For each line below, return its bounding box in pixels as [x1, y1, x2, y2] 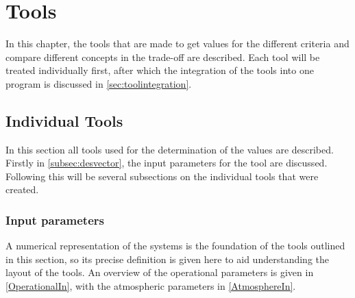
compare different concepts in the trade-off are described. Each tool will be [5, 49, 320, 64]
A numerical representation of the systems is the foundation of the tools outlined [5, 238, 345, 253]
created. [5, 182, 39, 197]
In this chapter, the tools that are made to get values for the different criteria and [5, 36, 350, 51]
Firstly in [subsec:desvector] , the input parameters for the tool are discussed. [5, 156, 328, 170]
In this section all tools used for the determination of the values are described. [5, 142, 334, 156]
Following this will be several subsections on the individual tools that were [5, 169, 319, 183]
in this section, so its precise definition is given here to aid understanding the [5, 251, 329, 266]
